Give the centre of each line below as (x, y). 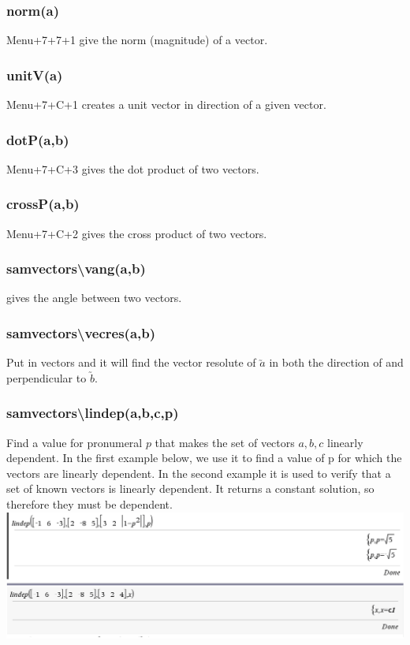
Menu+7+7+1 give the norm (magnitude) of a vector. (137, 40)
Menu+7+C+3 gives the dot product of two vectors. (133, 168)
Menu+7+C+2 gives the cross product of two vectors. (137, 233)
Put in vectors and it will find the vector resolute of (131, 362)
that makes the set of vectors (225, 442)
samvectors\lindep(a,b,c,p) (93, 413)
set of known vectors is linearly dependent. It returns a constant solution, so (190, 488)
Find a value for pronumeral (75, 442)
